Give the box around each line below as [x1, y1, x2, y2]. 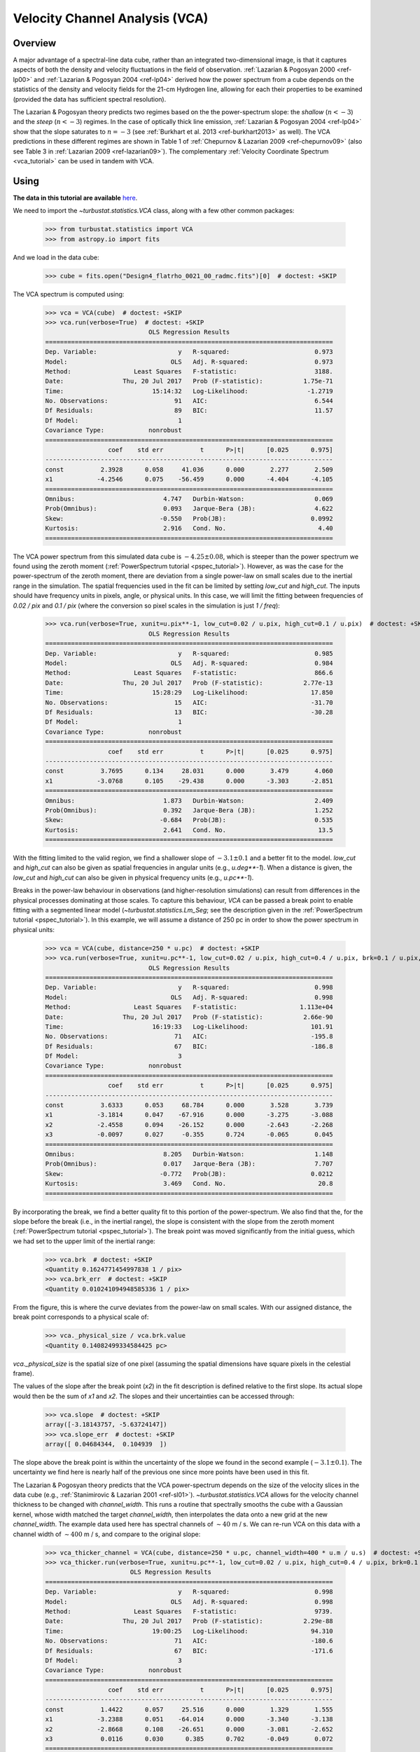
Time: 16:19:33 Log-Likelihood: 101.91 [45, 1022, 334, 1030]
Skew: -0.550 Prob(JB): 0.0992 [45, 514, 334, 522]
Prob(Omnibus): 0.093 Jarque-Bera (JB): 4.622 [45, 505, 334, 513]
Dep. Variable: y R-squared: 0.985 [45, 649, 334, 657]
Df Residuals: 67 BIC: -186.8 [45, 1042, 334, 1050]
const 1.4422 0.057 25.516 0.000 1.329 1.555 [45, 1705, 334, 1713]
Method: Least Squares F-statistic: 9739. [45, 1607, 334, 1615]
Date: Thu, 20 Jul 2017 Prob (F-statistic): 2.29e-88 [45, 1617, 334, 1625]
